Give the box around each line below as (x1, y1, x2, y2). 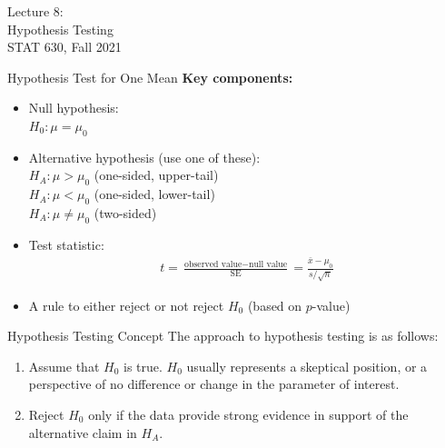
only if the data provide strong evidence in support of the (88, 405, 409, 424)
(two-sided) (94, 203, 157, 222)
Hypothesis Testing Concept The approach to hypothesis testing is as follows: (7, 326, 439, 345)
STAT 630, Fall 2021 (7, 37, 122, 56)
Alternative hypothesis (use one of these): (28, 147, 261, 166)
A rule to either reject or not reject (28, 295, 224, 314)
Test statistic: (28, 234, 104, 254)
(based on (247, 295, 302, 314)
